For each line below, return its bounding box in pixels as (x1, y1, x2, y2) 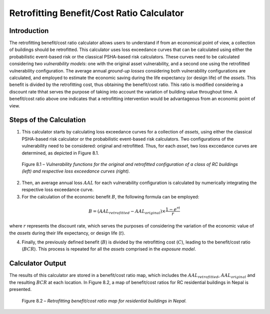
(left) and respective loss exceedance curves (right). (21, 168, 130, 174)
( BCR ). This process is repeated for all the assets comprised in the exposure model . (21, 246, 196, 252)
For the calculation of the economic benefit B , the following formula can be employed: (21, 193, 199, 199)
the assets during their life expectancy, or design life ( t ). (9, 230, 125, 236)
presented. (9, 286, 32, 292)
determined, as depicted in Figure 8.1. (21, 150, 99, 156)
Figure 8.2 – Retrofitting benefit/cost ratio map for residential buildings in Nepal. (21, 297, 187, 303)
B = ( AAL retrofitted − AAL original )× (88, 208, 166, 215)
